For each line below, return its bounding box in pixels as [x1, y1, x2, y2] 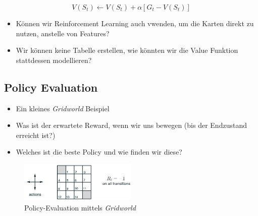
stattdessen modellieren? [16, 54, 92, 65]
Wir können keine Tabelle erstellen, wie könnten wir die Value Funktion [16, 45, 238, 55]
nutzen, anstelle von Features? [16, 28, 110, 38]
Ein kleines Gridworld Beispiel [16, 103, 110, 113]
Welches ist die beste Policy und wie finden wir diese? [16, 147, 182, 157]
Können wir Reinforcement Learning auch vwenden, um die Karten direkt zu [16, 18, 254, 28]
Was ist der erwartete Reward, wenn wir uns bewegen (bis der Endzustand [16, 120, 247, 130]
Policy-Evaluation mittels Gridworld [24, 202, 136, 212]
